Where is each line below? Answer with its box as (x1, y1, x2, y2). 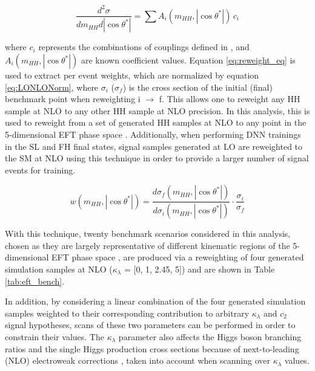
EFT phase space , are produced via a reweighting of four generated (51, 251, 304, 263)
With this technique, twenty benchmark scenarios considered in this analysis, (5, 227, 291, 240)
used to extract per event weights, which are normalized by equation (5, 69, 259, 81)
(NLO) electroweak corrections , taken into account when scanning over (5, 354, 270, 367)
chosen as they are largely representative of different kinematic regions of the (5, 239, 290, 251)
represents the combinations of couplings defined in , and (38, 40, 250, 53)
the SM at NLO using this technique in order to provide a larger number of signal (5, 152, 309, 164)
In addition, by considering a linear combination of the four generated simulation (5, 295, 306, 308)
